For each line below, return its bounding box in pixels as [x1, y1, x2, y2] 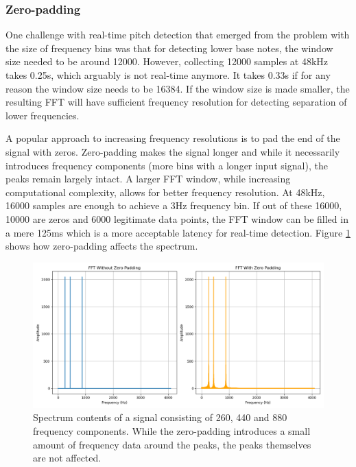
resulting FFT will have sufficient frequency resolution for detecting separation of [5, 95, 347, 109]
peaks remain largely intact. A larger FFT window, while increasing [5, 171, 291, 186]
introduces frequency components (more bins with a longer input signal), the [5, 158, 328, 172]
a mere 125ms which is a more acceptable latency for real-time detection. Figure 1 [5, 225, 351, 239]
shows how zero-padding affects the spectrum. [5, 239, 198, 253]
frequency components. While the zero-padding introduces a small [33, 423, 311, 438]
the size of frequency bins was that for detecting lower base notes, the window [5, 40, 333, 55]
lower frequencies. [5, 108, 80, 122]
